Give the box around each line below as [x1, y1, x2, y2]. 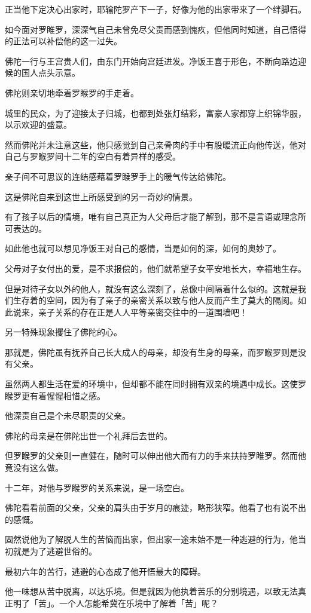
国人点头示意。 [21, 66, 80, 79]
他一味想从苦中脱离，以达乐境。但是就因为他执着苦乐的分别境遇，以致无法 [5, 585, 298, 597]
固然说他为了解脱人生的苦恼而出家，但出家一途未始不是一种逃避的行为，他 [5, 533, 298, 545]
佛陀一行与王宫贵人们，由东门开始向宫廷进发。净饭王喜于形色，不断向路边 [5, 54, 298, 67]
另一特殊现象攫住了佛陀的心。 [5, 326, 122, 338]
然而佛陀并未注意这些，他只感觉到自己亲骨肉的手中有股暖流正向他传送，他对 [5, 138, 306, 151]
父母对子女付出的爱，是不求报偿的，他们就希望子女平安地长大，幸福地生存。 [5, 262, 306, 274]
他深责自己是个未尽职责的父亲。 [5, 409, 130, 422]
